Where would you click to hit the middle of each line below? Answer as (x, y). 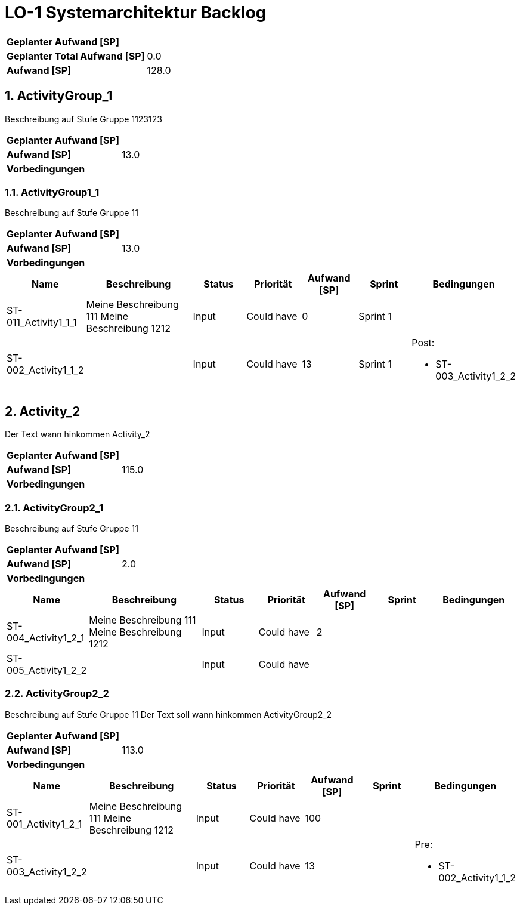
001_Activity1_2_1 (44, 824)
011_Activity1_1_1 (42, 323)
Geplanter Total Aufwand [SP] (76, 56)
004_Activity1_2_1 (46, 638)
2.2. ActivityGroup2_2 (57, 694)
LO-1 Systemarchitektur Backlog (136, 13)
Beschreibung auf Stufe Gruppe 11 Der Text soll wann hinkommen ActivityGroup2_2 (168, 714)
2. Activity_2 (43, 411)
